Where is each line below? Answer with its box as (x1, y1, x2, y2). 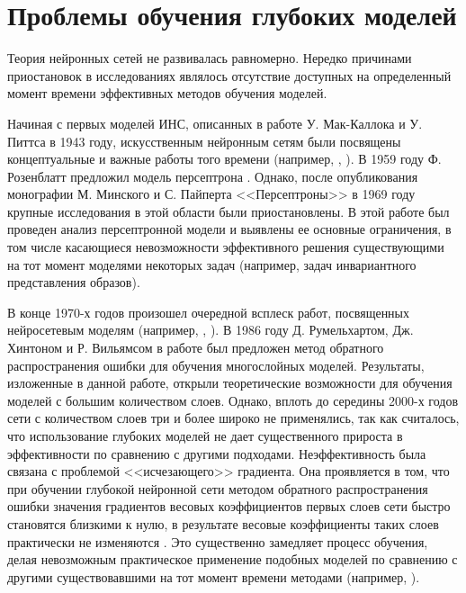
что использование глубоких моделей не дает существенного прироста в (7, 427, 403, 445)
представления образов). (7, 273, 140, 292)
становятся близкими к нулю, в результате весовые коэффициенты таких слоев (7, 514, 439, 533)
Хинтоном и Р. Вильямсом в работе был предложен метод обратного (7, 338, 384, 357)
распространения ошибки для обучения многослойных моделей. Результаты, (7, 355, 425, 374)
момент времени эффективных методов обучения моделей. (7, 84, 327, 103)
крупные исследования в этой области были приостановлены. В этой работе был (7, 202, 450, 220)
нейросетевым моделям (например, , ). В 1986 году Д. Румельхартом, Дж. (7, 320, 414, 339)
